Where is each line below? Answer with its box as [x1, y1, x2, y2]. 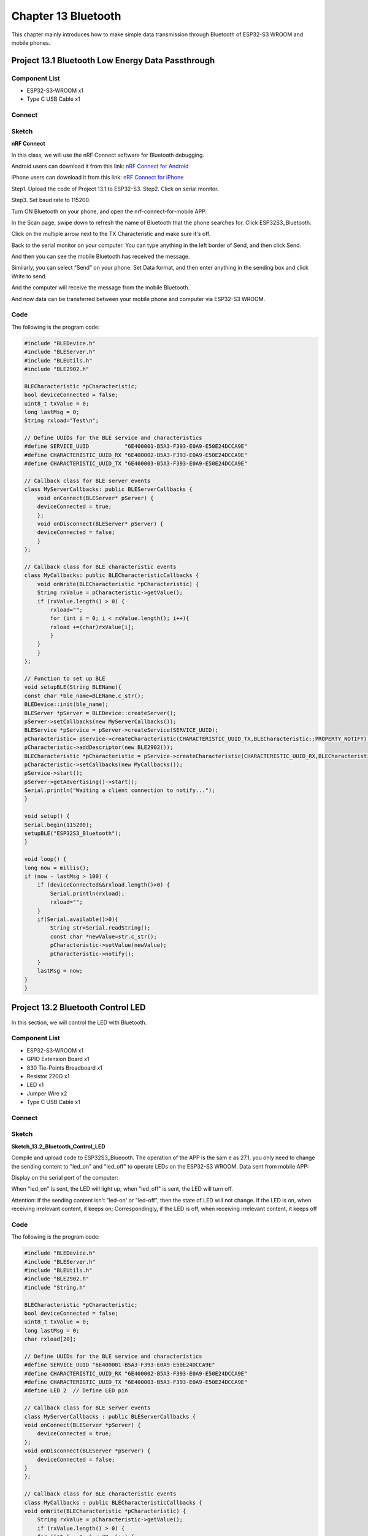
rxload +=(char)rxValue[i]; [50, 624, 135, 630]
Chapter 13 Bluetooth [11, 9, 121, 23]
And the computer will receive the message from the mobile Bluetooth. [11, 284, 190, 291]
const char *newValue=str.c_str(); [50, 933, 158, 940]
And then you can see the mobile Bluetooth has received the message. [11, 253, 190, 261]
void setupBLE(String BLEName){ [24, 684, 122, 691]
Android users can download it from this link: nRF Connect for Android [11, 162, 189, 170]
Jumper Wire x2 [26, 1089, 67, 1097]
